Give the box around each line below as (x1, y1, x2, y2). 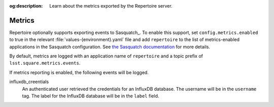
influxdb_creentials (9, 79, 49, 85)
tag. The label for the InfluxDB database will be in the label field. (22, 93, 159, 99)
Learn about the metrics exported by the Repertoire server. (49, 3, 173, 9)
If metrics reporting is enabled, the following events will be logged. (9, 69, 149, 76)
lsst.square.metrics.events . (9, 60, 81, 66)
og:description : (9, 3, 43, 9)
